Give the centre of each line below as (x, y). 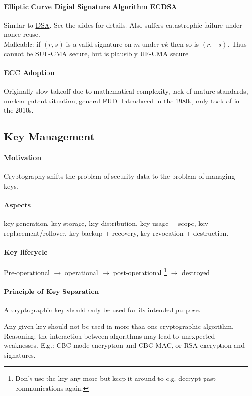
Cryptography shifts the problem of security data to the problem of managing (119, 176)
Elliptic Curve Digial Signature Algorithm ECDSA (91, 6)
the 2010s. (19, 110)
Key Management (49, 136)
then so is (185, 43)
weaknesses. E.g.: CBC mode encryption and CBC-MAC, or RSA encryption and (124, 345)
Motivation (23, 158)
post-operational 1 (140, 271)
